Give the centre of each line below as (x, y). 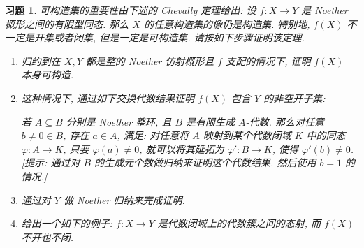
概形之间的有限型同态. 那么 (67, 23)
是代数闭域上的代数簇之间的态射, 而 (239, 223)
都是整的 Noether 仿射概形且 (150, 60)
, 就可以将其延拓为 (182, 148)
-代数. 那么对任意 (285, 121)
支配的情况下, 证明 (268, 60)
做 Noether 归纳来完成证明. (124, 199)
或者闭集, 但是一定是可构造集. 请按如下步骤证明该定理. (179, 37)
